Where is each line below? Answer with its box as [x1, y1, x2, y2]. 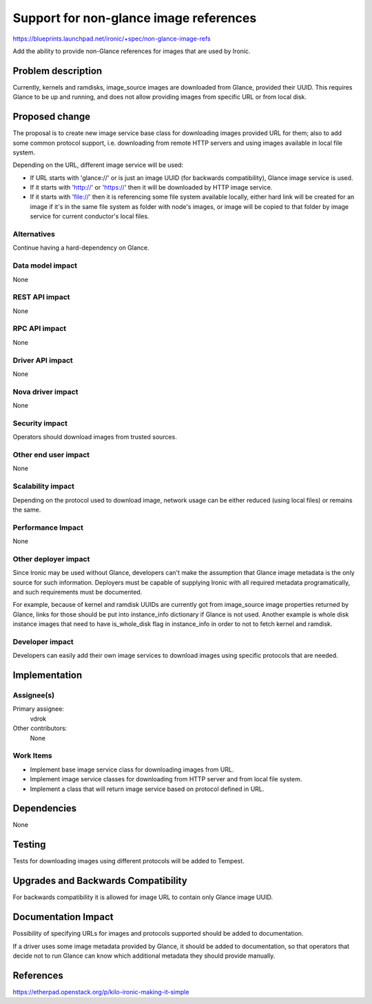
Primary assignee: [12, 705, 65, 713]
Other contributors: [12, 724, 68, 732]
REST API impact [12, 292, 70, 302]
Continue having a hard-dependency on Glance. [12, 243, 149, 252]
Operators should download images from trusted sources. [12, 433, 177, 441]
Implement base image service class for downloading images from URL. [30, 765, 234, 774]
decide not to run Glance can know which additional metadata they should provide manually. [12, 952, 276, 960]
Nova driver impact [12, 387, 79, 396]
